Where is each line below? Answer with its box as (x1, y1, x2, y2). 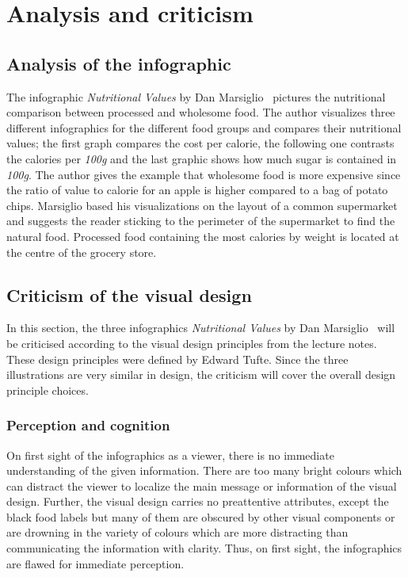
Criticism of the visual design (6, 282, 252, 307)
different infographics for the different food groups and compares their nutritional (6, 119, 402, 136)
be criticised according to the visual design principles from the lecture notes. (6, 334, 377, 351)
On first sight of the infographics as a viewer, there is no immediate (6, 446, 334, 463)
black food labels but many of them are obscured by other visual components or (6, 508, 395, 525)
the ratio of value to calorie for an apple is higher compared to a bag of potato (6, 182, 388, 198)
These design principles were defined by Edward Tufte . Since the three (6, 350, 349, 367)
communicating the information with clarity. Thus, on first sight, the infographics (6, 540, 402, 556)
